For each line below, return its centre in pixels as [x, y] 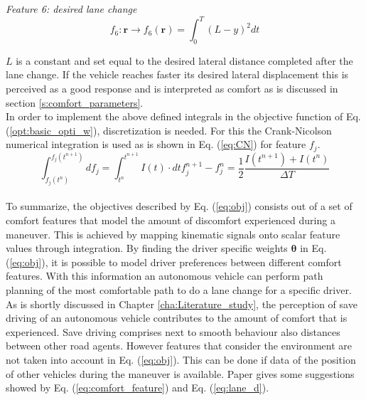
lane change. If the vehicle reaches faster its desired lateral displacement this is [177, 74]
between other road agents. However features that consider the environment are [179, 346]
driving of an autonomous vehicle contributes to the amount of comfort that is [177, 318]
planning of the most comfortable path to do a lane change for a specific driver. [179, 289]
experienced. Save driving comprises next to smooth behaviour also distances [173, 331]
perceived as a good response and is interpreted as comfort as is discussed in [172, 89]
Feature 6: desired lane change [71, 9]
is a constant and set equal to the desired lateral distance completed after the [184, 60]
